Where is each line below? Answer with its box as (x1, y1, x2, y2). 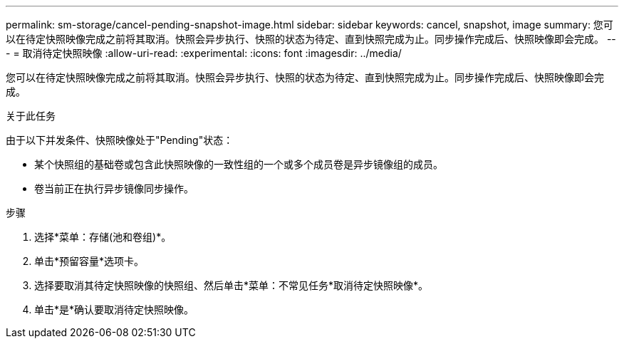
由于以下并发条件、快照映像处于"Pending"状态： (6, 134, 234, 146)
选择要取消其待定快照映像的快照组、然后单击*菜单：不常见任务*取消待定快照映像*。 (34, 279, 429, 291)
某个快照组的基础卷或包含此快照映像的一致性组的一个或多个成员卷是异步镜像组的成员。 (34, 158, 443, 170)
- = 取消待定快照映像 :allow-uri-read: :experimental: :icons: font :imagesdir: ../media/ (6, 47, 402, 59)
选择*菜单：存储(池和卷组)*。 (34, 231, 172, 243)
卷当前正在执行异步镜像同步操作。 (34, 182, 194, 194)
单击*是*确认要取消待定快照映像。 (34, 303, 194, 316)
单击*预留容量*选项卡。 (34, 255, 145, 267)
